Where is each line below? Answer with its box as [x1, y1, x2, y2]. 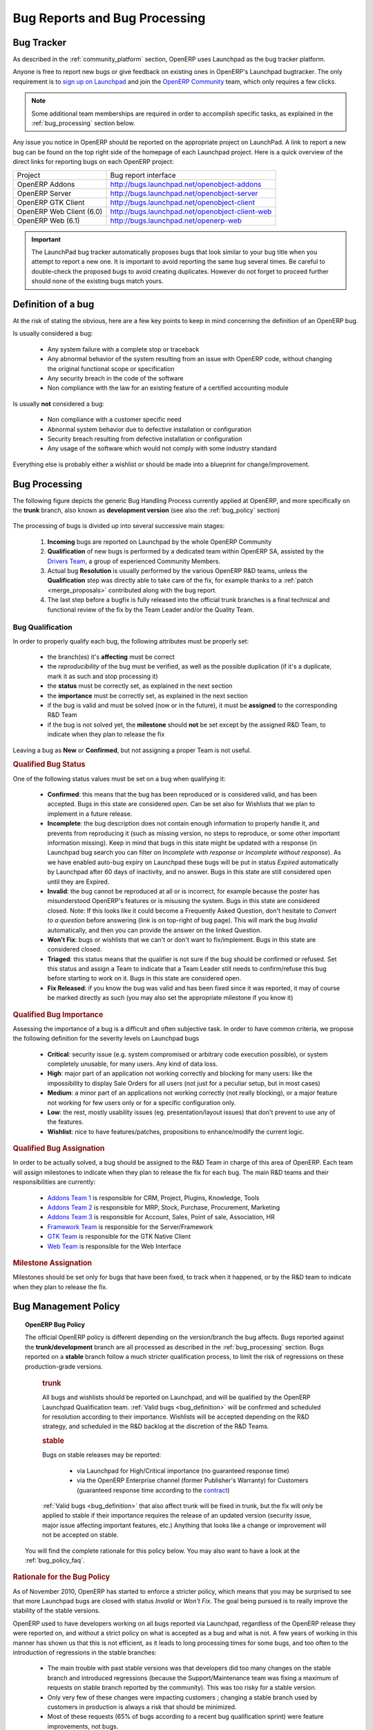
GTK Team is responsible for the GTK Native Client [47, 1232, 191, 1241]
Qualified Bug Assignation [12, 1144, 105, 1154]
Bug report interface [110, 170, 176, 180]
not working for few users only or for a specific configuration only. [47, 1098, 236, 1107]
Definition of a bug [12, 298, 95, 310]
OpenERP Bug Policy [25, 1320, 86, 1329]
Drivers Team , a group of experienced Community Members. [47, 557, 221, 565]
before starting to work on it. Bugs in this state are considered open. [47, 974, 242, 983]
